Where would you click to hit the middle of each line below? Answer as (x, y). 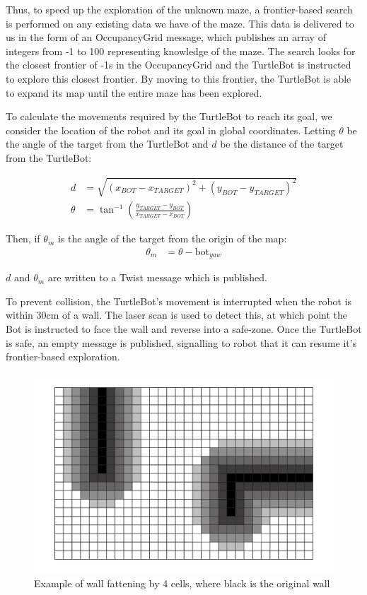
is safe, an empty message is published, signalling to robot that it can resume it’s (181, 342)
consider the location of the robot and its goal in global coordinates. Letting (171, 130)
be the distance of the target (282, 144)
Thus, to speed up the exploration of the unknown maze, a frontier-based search (179, 9)
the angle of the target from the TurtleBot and (107, 144)
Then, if (23, 238)
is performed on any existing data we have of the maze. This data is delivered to (180, 23)
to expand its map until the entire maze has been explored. (134, 92)
